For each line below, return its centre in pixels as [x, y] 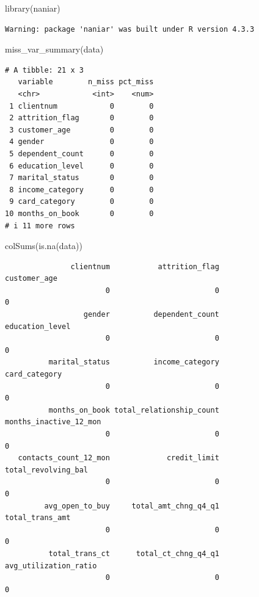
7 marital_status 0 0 [82, 178]
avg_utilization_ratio [51, 566]
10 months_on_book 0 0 [79, 213]
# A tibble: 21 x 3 [44, 70]
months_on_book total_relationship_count [134, 410]
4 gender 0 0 [82, 142]
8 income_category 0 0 [82, 190]
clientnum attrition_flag [145, 266]
